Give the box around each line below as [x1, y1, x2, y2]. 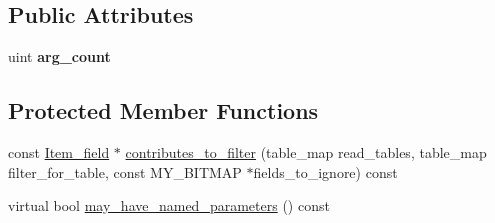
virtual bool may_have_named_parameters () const [8, 195, 330, 216]
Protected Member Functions [8, 95, 319, 126]
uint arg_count [8, 46, 111, 67]
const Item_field [8, 142, 110, 162]
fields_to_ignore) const [253, 161, 398, 182]
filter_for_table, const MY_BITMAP [8, 161, 242, 182]
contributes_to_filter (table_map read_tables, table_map [125, 142, 487, 162]
